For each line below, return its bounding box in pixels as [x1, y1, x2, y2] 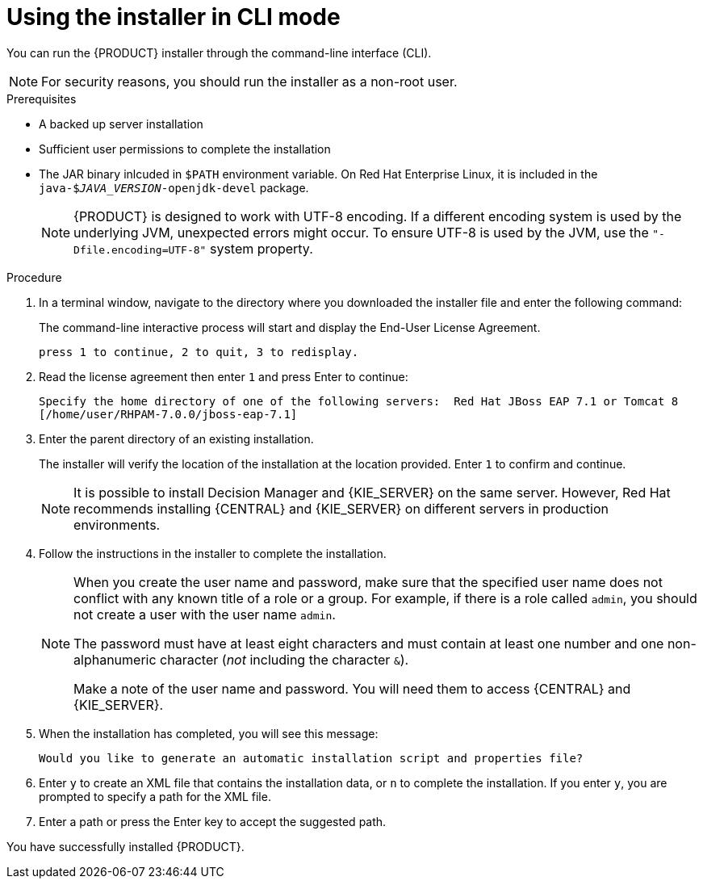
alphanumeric [73, 651, 157, 668]
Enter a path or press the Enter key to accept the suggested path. [39, 814, 387, 828]
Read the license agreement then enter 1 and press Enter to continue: [39, 369, 408, 384]
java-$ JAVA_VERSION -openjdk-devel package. [39, 180, 309, 195]
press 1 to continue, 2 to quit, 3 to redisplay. [39, 345, 359, 359]
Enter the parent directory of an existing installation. [39, 431, 314, 446]
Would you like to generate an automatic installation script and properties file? [39, 751, 584, 765]
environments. [73, 516, 161, 533]
